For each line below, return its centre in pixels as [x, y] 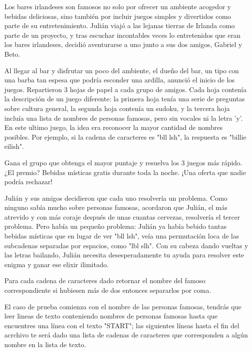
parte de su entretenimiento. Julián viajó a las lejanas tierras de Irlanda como [120, 25]
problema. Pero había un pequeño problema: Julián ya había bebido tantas [116, 226]
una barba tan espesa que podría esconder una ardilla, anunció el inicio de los [120, 80]
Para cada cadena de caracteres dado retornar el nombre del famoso [105, 280]
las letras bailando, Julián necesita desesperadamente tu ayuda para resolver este [124, 255]
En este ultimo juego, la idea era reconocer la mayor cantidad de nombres [114, 127]
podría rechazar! [29, 182]
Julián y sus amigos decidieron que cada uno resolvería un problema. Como [116, 198]
